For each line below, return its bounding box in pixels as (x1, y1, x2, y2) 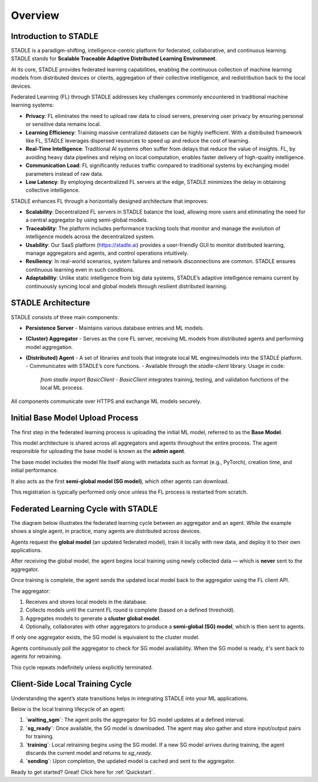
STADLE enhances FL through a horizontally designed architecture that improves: (11, 198, 208, 205)
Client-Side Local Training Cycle (11, 679, 132, 689)
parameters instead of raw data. (25, 170, 104, 177)
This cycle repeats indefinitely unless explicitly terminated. (11, 663, 153, 671)
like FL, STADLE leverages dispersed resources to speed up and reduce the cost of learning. (25, 137, 250, 144)
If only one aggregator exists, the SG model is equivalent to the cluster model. (11, 634, 200, 641)
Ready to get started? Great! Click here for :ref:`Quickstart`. (11, 768, 155, 776)
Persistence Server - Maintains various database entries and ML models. (25, 324, 204, 331)
